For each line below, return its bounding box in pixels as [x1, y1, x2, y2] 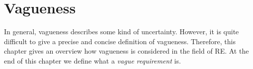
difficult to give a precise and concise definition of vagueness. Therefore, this [4, 36, 236, 46]
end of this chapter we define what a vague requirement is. [4, 55, 181, 66]
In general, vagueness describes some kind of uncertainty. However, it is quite [4, 26, 239, 37]
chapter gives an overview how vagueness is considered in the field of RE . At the [4, 46, 249, 56]
